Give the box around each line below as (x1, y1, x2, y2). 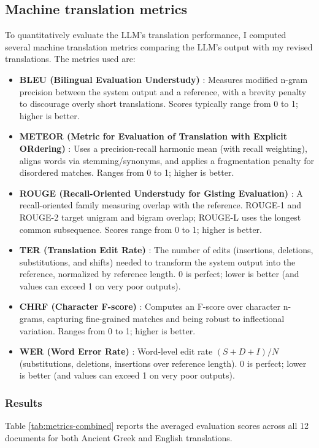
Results (5, 395, 42, 410)
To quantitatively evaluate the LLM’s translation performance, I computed (5, 28, 286, 41)
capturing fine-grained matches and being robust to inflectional (47, 312, 285, 325)
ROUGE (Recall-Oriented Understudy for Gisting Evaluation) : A (19, 186, 303, 199)
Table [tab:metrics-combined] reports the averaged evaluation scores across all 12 (5, 419, 309, 432)
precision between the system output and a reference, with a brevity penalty (19, 85, 307, 98)
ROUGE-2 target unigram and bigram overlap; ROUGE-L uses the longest (19, 210, 301, 223)
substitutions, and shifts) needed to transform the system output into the (19, 255, 296, 268)
